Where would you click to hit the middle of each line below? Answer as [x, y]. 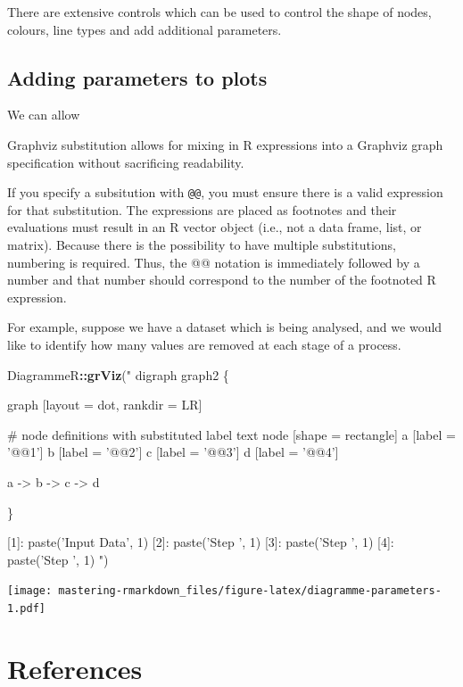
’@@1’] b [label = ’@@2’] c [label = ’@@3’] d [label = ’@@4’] [173, 452]
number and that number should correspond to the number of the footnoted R [222, 280]
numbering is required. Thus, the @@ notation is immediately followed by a [214, 262]
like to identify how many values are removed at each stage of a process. [204, 344]
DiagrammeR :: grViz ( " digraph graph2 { [118, 374]
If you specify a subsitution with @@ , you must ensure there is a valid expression [225, 192]
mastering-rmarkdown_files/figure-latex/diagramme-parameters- [250, 591]
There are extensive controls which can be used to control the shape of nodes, [219, 12]
